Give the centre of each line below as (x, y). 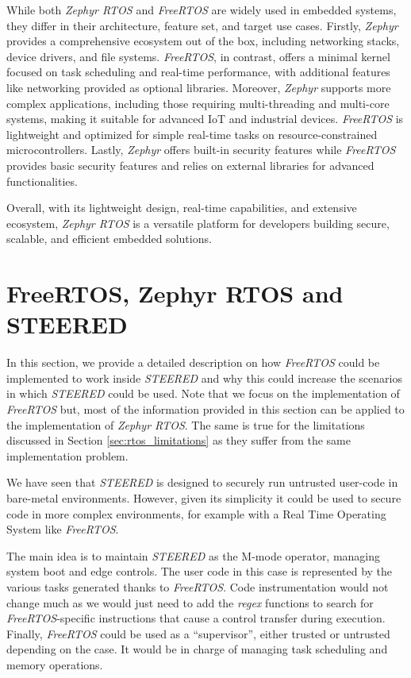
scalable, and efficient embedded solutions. (109, 239)
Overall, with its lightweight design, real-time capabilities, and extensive (182, 208)
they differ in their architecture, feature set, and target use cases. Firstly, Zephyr (202, 25)
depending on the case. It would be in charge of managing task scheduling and (197, 649)
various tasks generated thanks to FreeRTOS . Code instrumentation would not (198, 586)
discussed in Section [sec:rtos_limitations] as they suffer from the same (179, 440)
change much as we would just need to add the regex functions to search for (190, 602)
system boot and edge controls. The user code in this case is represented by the (200, 571)
